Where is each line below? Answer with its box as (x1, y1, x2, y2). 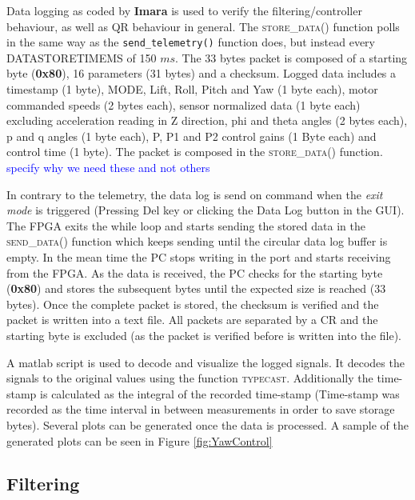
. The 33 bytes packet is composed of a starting (175, 49, 408, 66)
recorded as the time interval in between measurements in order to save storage (6, 401, 395, 418)
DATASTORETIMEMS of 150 (6, 49, 157, 66)
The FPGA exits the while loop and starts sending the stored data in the (6, 217, 365, 234)
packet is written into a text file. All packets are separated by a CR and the (6, 311, 378, 328)
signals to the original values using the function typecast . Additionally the (6, 370, 373, 386)
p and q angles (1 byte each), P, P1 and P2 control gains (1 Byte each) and (6, 127, 377, 144)
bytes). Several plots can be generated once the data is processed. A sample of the (6, 416, 409, 433)
